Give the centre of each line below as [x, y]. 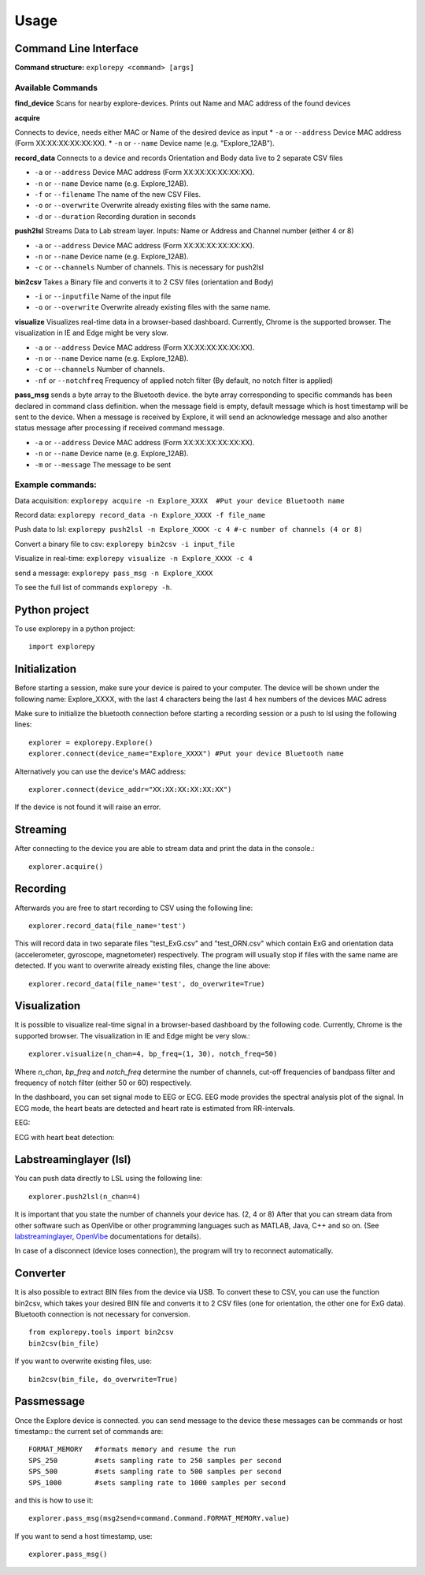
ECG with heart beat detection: [65, 1137]
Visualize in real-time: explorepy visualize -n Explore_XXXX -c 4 [134, 559]
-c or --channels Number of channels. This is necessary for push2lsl [149, 267]
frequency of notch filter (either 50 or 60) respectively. [103, 1083]
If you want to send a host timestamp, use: [83, 1536]
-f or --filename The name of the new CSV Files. [118, 194]
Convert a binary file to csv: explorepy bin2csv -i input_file [125, 544]
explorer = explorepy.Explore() [91, 742]
